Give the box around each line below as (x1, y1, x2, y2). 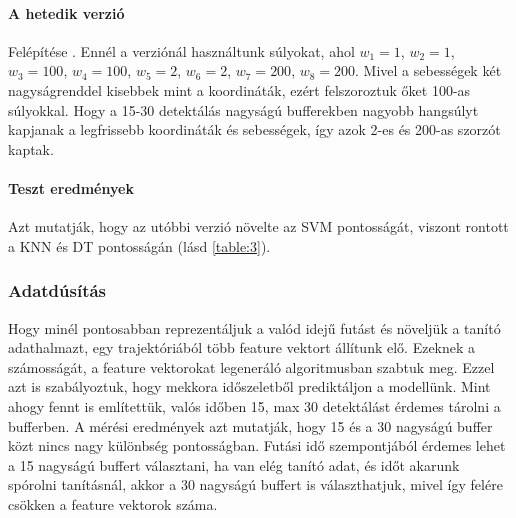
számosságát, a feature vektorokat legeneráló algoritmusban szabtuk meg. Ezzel (8, 356, 495, 377)
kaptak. (8, 138, 54, 159)
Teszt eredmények (8, 177, 134, 198)
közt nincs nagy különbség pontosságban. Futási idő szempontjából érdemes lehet (8, 435, 506, 456)
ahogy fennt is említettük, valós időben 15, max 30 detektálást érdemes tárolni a (8, 395, 501, 416)
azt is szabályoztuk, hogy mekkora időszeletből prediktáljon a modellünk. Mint (8, 376, 491, 397)
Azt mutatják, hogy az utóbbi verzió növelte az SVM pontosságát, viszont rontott (8, 216, 509, 237)
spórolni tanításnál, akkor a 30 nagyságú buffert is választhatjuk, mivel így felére (8, 474, 503, 495)
